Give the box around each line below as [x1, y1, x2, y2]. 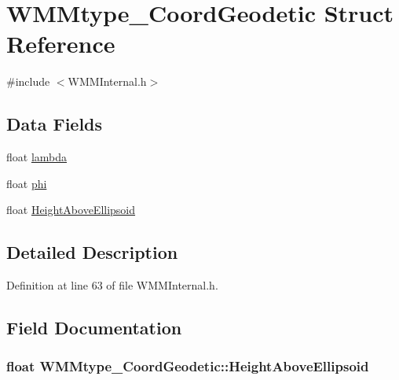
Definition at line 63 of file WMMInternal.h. [6, 277, 218, 293]
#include [6, 73, 50, 90]
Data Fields [6, 112, 103, 136]
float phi [6, 175, 47, 191]
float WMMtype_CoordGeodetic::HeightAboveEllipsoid [6, 356, 369, 376]
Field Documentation [6, 315, 182, 340]
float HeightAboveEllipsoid [6, 201, 136, 218]
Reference [6, 28, 115, 60]
